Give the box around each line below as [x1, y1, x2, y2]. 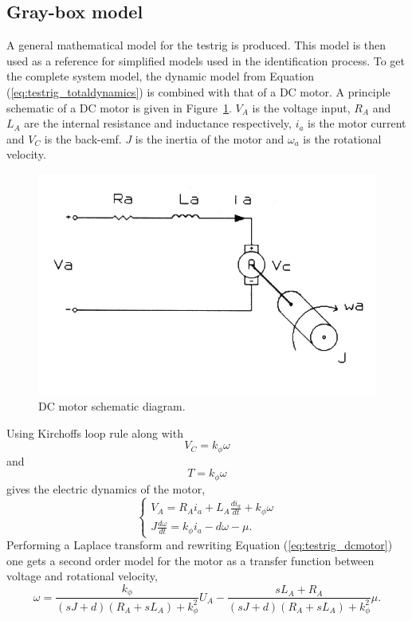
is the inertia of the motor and [135, 130, 284, 147]
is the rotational [303, 130, 382, 147]
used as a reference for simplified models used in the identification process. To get [6, 52, 405, 69]
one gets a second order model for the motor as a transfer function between [6, 552, 375, 568]
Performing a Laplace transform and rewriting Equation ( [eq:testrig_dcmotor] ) [6, 536, 393, 553]
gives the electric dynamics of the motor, [6, 480, 206, 497]
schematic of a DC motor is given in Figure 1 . [6, 99, 232, 116]
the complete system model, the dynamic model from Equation [6, 68, 315, 85]
